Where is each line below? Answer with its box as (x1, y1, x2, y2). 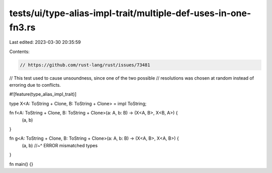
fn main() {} (9, 161, 34, 167)
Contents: (9, 48, 30, 54)
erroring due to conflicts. (9, 82, 61, 88)
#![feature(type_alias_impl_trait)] (9, 91, 77, 97)
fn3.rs (9, 22, 36, 33)
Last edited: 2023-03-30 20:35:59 (9, 39, 81, 45)
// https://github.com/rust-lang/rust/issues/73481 (20, 62, 151, 68)
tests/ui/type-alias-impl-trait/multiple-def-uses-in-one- (9, 8, 251, 19)
